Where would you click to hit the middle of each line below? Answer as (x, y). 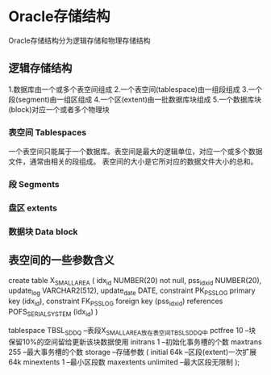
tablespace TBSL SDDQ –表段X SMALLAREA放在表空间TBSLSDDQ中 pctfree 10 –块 (132, 331)
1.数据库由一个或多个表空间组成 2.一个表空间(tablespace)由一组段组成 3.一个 (135, 89)
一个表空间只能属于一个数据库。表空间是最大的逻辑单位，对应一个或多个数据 (135, 152)
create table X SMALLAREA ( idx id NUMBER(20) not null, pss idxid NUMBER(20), (135, 281)
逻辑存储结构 (40, 68)
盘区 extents (33, 208)
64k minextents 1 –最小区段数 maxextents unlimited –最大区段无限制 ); (124, 362)
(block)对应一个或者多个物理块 (59, 109)
